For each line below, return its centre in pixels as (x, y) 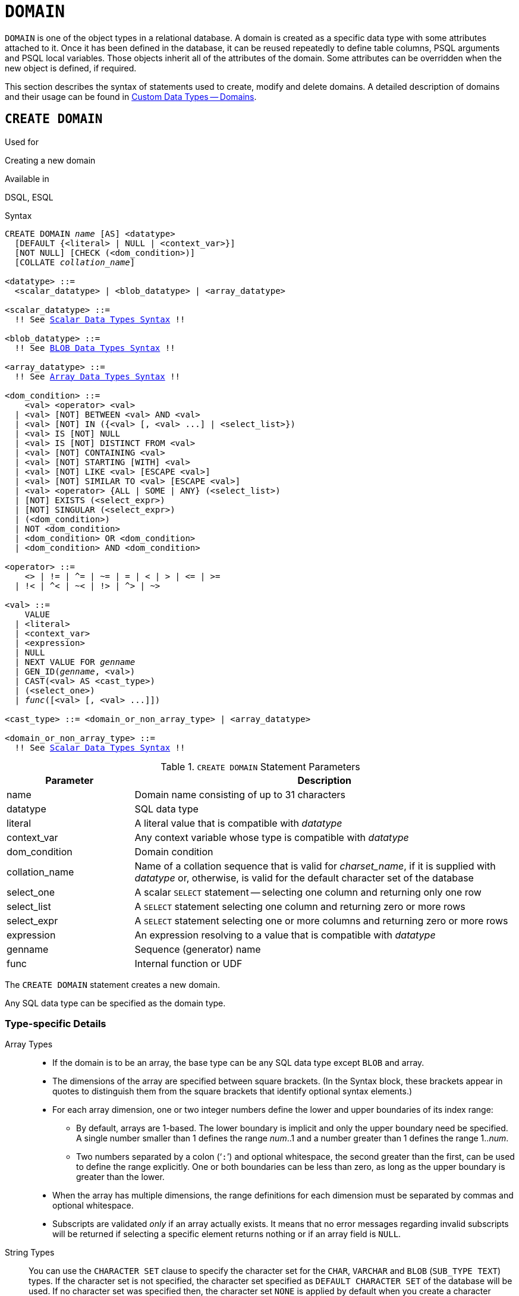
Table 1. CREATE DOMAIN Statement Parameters (260, 766)
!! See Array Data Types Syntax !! (97, 376)
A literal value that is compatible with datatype (238, 823)
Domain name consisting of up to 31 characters (240, 794)
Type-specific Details (56, 1023)
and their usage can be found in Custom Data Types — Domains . (131, 96)
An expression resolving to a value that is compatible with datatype (285, 935)
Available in (27, 178)
